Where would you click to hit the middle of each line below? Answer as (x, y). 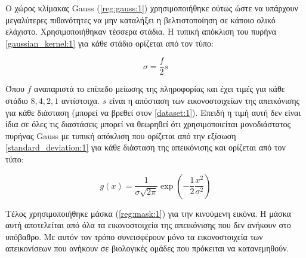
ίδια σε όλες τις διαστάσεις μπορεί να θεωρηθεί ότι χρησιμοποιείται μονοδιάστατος (148, 124)
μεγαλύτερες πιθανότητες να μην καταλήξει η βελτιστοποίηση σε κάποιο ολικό (140, 19)
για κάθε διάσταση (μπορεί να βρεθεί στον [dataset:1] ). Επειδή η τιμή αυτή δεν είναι (153, 112)
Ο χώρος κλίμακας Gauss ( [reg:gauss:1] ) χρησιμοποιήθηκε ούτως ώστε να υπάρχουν (152, 8)
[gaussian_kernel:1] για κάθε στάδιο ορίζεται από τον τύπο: (109, 43)
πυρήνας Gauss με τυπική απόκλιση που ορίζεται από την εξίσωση (121, 135)
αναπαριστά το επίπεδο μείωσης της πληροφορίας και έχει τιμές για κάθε (160, 89)
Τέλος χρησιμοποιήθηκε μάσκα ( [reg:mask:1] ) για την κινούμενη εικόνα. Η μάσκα (148, 213)
